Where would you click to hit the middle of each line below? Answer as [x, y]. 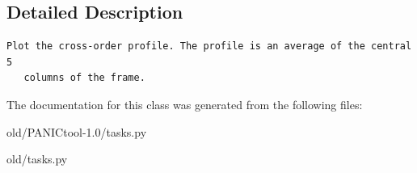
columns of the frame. [84, 78]
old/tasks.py [37, 159]
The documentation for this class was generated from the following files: [185, 104]
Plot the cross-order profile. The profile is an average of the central [209, 46]
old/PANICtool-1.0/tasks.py [77, 131]
